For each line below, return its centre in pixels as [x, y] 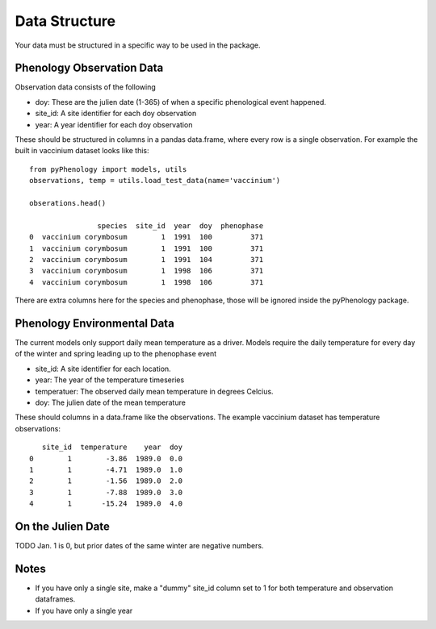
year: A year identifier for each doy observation [114, 124]
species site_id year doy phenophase [180, 225]
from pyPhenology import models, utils [108, 169]
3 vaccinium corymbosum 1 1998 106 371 [147, 271]
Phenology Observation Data [89, 68]
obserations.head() [68, 203]
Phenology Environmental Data [95, 323]
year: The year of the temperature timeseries [110, 380]
